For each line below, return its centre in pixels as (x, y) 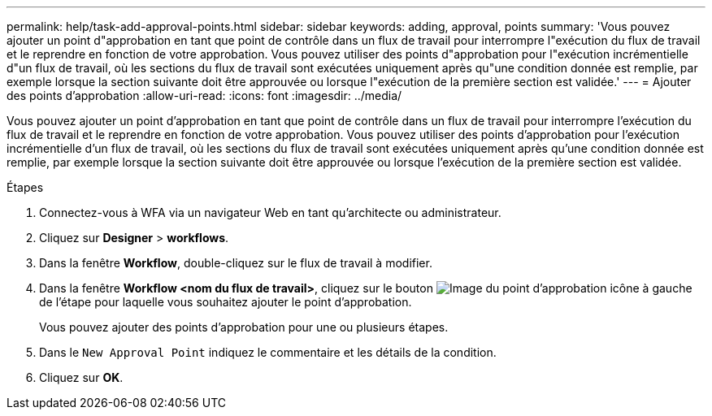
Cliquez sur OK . (81, 377)
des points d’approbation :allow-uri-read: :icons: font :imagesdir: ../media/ (204, 95)
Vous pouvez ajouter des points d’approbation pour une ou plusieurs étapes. (244, 327)
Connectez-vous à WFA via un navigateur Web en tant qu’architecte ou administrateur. (270, 212)
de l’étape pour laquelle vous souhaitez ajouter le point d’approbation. (226, 302)
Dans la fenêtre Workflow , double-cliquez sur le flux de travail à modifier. (236, 263)
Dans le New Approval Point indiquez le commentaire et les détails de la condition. (268, 352)
